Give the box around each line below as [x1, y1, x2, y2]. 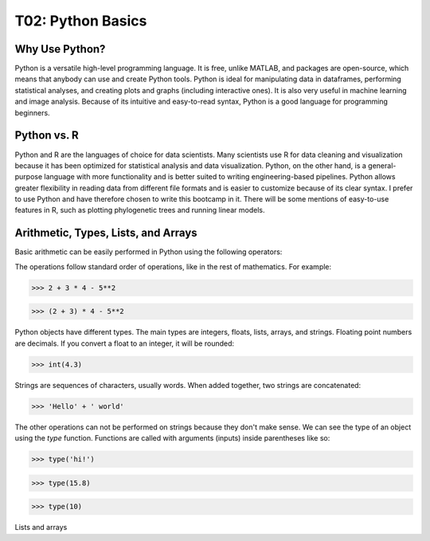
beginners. [14, 108, 51, 117]
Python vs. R [14, 128, 79, 143]
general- [367, 160, 397, 171]
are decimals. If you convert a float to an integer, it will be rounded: [14, 339, 235, 348]
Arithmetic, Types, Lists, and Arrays [14, 226, 198, 240]
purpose [14, 172, 43, 182]
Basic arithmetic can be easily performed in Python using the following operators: [14, 247, 283, 257]
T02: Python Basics [14, 12, 147, 29]
